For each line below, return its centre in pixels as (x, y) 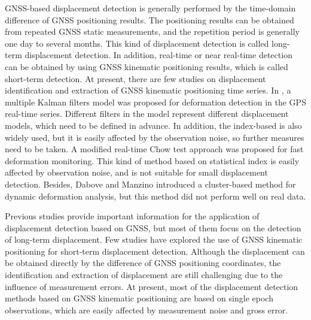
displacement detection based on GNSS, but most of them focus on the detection (153, 227)
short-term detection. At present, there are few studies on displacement (135, 78)
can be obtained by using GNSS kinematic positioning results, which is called (147, 66)
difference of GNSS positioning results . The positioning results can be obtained (150, 19)
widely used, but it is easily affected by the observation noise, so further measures (155, 137)
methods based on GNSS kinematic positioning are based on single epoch (139, 298)
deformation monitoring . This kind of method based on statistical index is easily (152, 160)
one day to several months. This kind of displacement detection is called (137, 43)
